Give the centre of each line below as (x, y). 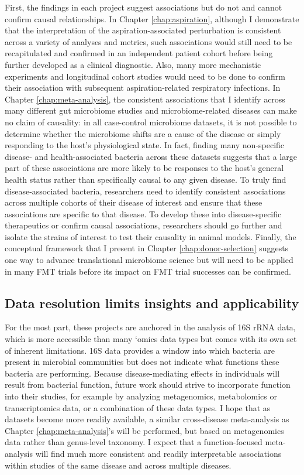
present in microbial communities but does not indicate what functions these (142, 362)
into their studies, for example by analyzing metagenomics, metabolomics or (141, 396)
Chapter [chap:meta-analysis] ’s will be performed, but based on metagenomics (144, 430)
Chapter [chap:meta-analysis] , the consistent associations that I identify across (145, 99)
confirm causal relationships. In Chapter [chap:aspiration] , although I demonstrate (152, 18)
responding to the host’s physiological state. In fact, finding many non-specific (145, 145)
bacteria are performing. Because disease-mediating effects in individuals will (142, 373)
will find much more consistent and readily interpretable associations (158, 453)
